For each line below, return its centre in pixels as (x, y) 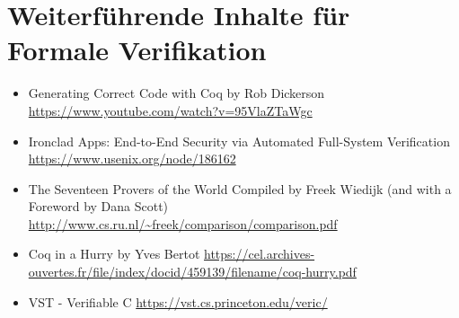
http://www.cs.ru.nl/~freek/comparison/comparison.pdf (183, 223)
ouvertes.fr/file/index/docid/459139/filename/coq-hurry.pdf (192, 272)
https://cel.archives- (260, 254)
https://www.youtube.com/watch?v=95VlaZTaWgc (170, 110)
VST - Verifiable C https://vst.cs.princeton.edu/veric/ (178, 301)
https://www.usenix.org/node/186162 (132, 159)
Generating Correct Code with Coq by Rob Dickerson (177, 93)
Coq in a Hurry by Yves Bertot (114, 254)
